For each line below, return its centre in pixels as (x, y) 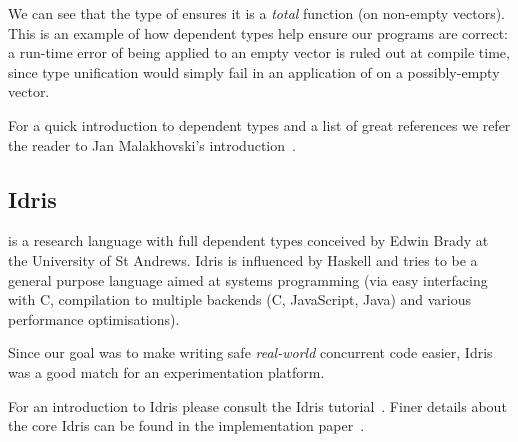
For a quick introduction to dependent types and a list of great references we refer (259, 124)
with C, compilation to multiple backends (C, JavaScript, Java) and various (240, 299)
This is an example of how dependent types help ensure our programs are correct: (258, 32)
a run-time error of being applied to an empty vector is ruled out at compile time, (259, 52)
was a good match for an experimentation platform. (166, 371)
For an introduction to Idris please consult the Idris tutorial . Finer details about (257, 405)
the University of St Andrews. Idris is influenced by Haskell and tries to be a (243, 259)
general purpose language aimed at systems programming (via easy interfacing (248, 279)
